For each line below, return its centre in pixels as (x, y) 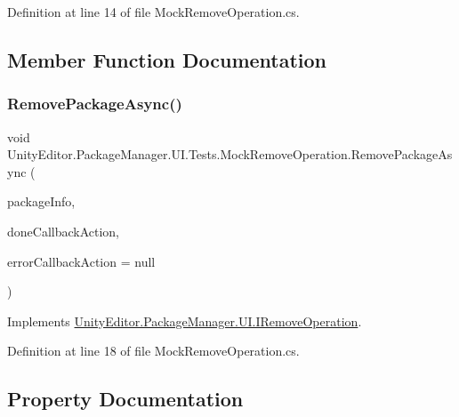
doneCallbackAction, (64, 231)
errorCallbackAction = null (81, 261)
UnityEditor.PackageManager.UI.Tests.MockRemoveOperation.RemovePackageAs (230, 154)
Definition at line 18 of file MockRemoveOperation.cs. (153, 351)
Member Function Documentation (167, 59)
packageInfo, (41, 201)
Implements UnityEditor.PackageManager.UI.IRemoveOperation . (185, 321)
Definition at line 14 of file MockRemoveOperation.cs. (153, 12)
